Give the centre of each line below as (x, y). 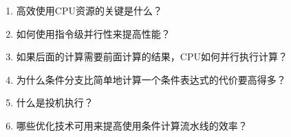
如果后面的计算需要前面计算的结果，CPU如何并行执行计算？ (152, 57)
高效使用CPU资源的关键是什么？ (89, 10)
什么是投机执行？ (55, 102)
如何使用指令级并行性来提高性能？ (93, 33)
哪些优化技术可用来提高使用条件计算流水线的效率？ (132, 125)
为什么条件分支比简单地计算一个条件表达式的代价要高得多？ (151, 79)
